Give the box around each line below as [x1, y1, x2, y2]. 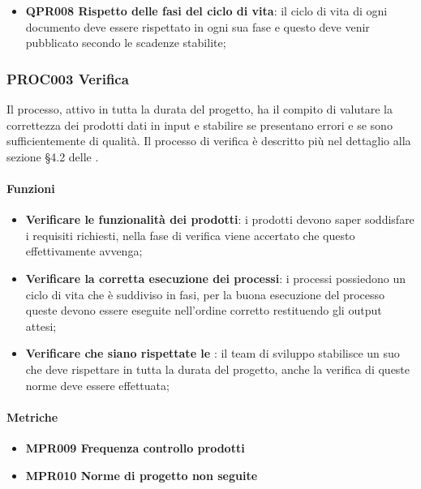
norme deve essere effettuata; [25, 376, 170, 393]
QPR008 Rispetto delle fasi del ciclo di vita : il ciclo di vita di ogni [25, 2, 388, 19]
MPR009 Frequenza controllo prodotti [25, 439, 245, 456]
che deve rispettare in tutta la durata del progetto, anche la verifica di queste [25, 360, 410, 377]
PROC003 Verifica [6, 68, 129, 88]
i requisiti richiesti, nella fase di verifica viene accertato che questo [25, 226, 355, 243]
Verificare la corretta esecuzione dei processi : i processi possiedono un [25, 269, 406, 286]
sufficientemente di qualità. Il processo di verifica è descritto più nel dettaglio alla [6, 132, 411, 149]
